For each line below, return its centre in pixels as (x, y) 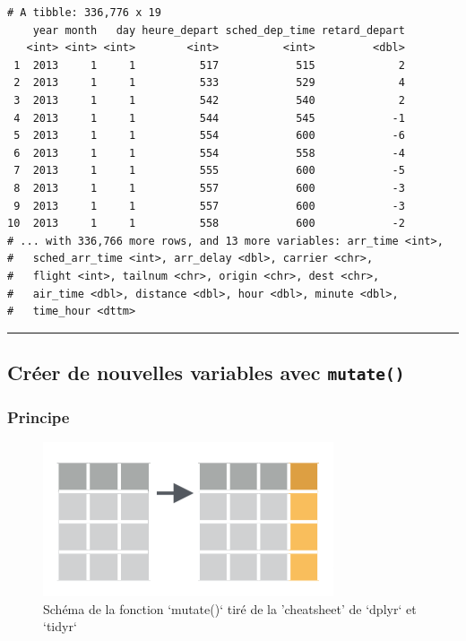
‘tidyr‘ (60, 626)
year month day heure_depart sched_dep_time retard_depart (219, 30)
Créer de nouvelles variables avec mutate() (206, 372)
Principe (39, 416)
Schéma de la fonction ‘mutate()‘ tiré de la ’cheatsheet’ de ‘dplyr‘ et (230, 608)
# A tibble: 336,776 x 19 (84, 13)
